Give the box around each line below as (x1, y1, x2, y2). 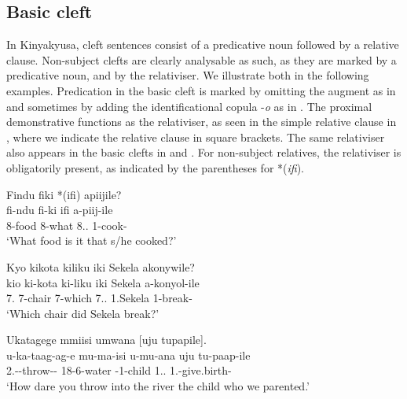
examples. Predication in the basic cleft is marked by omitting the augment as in (6, 82, 396, 98)
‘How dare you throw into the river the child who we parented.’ (6, 378, 310, 394)
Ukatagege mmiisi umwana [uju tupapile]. (6, 331, 207, 348)
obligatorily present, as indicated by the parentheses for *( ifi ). (6, 159, 304, 175)
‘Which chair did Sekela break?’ (6, 305, 159, 321)
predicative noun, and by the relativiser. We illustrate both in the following (6, 67, 369, 83)
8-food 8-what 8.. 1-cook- (6, 216, 127, 233)
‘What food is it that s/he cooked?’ (6, 232, 177, 249)
